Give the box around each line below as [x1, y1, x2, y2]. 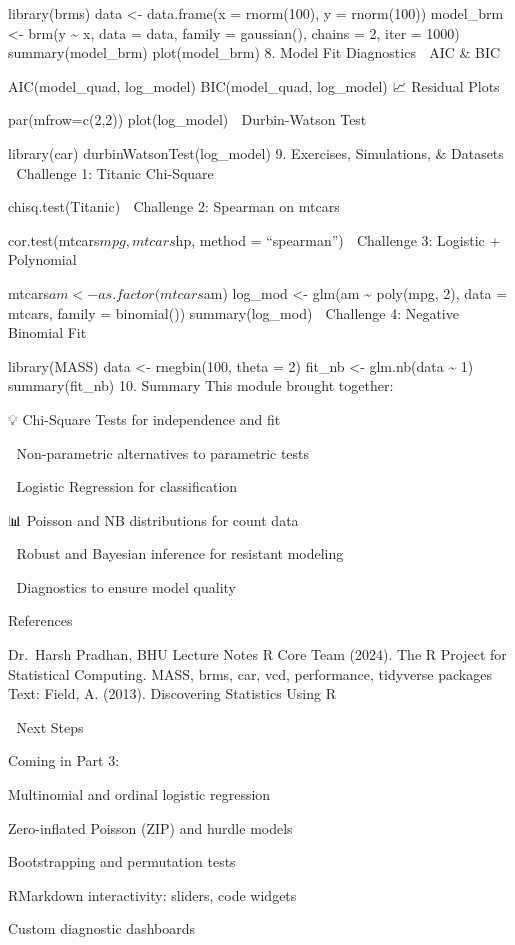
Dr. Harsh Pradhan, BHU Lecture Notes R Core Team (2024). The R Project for [8, 644, 507, 665]
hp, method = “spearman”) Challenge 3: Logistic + [175, 229, 501, 250]
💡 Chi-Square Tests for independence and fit [8, 408, 281, 429]
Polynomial [8, 249, 77, 270]
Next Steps [16, 716, 84, 737]
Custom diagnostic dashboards [8, 918, 196, 939]
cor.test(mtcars [8, 229, 100, 250]
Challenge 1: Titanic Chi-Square [16, 162, 214, 183]
